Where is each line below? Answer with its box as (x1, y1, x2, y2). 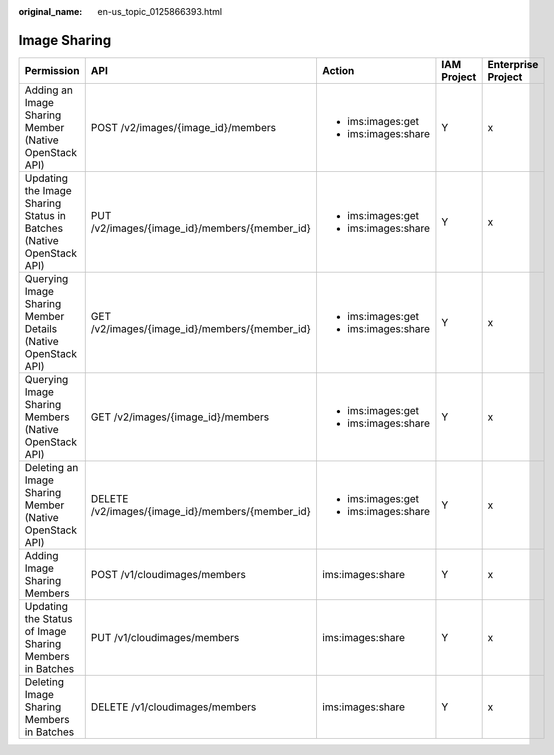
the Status (24, 611, 73, 625)
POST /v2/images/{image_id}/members (90, 120, 277, 134)
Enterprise (487, 57, 539, 71)
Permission (24, 63, 80, 77)
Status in (24, 208, 67, 222)
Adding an (24, 83, 74, 97)
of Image (24, 624, 67, 638)
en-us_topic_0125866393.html (97, 6, 223, 17)
